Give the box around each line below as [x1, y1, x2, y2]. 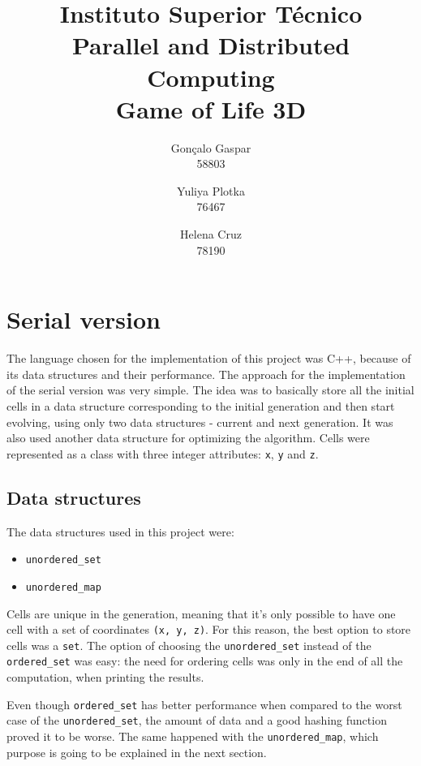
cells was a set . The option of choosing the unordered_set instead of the [6, 636, 372, 653]
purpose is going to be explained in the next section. [6, 743, 267, 760]
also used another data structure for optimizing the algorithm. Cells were [6, 429, 370, 446]
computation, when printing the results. [6, 669, 204, 686]
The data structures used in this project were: [6, 523, 234, 540]
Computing [147, 60, 275, 93]
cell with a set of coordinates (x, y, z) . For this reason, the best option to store [6, 621, 411, 638]
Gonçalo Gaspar [170, 139, 251, 156]
